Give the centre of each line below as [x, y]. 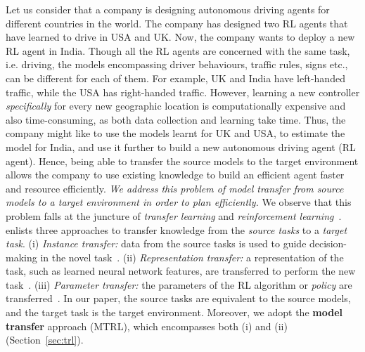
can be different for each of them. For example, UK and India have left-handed [175, 78]
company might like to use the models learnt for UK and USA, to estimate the [175, 133]
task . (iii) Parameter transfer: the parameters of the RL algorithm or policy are [179, 284]
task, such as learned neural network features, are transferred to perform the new [181, 271]
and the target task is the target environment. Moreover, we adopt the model [174, 312]
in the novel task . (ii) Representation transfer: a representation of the [192, 257]
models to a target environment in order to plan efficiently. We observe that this [179, 202]
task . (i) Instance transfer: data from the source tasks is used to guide [156, 243]
